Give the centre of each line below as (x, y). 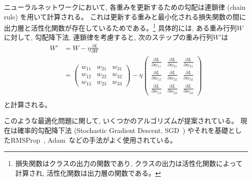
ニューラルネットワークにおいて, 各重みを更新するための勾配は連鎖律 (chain (125, 7)
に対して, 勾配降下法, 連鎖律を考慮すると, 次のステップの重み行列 (109, 37)
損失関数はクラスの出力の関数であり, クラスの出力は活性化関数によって (129, 163)
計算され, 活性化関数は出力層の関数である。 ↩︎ (88, 173)
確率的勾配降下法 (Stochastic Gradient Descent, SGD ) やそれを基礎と (126, 130)
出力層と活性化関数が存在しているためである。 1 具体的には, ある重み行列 (120, 27)
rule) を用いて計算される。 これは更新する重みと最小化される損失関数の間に (125, 16)
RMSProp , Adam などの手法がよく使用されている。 (94, 140)
